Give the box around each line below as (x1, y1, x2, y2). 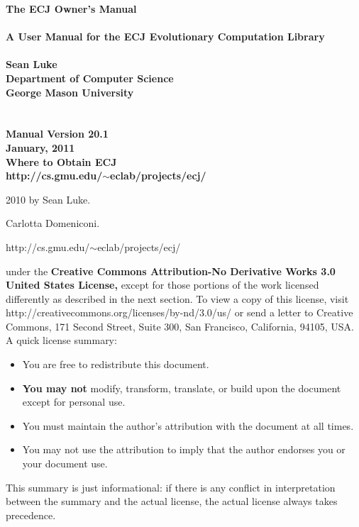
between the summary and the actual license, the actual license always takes (6, 494, 338, 509)
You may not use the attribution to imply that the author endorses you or (22, 442, 346, 457)
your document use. (22, 456, 108, 471)
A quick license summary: (6, 333, 117, 348)
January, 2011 (6, 140, 75, 155)
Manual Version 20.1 (6, 126, 109, 141)
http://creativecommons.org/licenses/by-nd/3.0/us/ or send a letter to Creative (6, 305, 353, 320)
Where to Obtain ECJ (6, 154, 117, 169)
